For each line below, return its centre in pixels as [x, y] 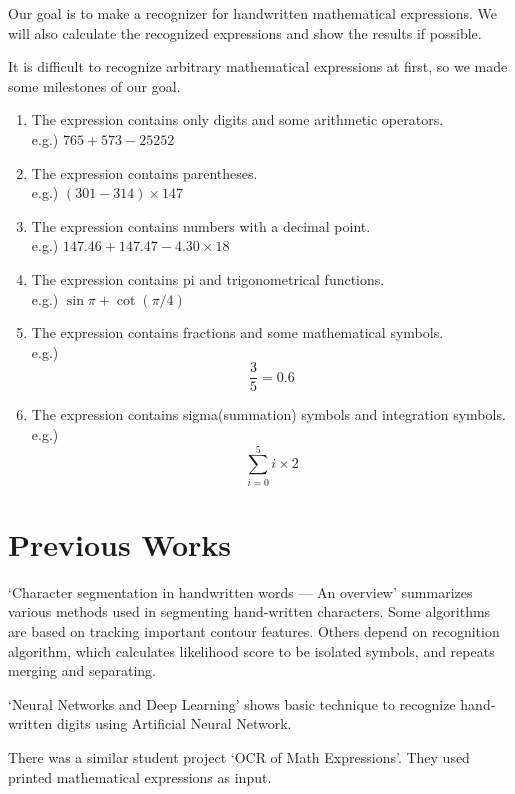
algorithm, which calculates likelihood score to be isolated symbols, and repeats [251, 650]
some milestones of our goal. [94, 85]
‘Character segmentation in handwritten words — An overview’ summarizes [240, 591]
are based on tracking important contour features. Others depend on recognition [254, 631]
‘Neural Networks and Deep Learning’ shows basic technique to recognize [232, 703]
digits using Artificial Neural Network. [174, 723]
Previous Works [120, 543]
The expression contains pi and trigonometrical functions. [208, 278]
